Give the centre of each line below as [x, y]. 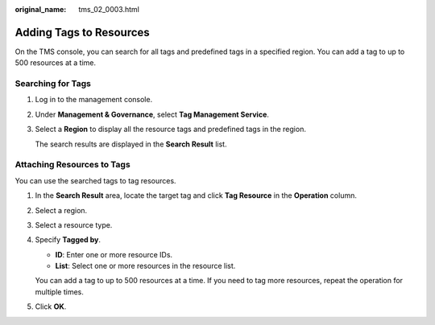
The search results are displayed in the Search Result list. [131, 144]
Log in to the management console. [94, 100]
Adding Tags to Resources [83, 32]
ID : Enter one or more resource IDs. [114, 254]
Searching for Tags [53, 84]
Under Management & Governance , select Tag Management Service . [152, 114]
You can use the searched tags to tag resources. [95, 180]
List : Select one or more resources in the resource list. [145, 266]
